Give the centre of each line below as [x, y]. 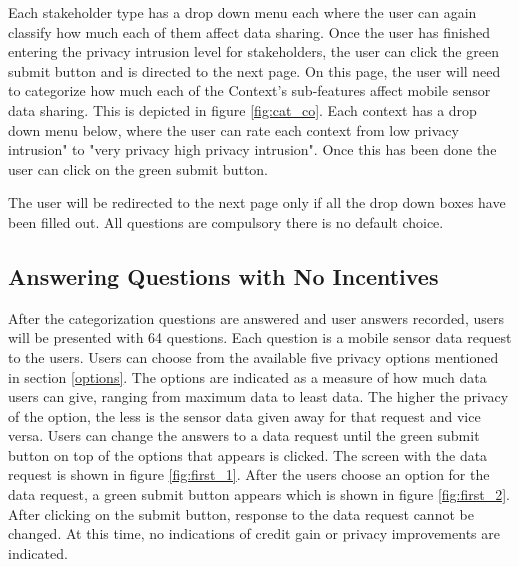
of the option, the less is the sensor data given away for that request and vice [244, 415]
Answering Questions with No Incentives [223, 275]
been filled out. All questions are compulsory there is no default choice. [226, 221]
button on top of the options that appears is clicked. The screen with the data [248, 454]
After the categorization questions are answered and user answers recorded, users [256, 317]
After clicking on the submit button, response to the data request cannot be [241, 513]
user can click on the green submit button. [138, 168]
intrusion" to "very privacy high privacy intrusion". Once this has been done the [252, 149]
